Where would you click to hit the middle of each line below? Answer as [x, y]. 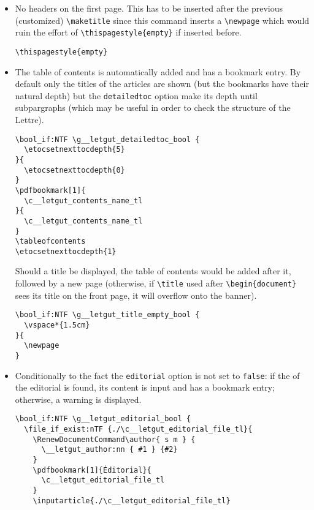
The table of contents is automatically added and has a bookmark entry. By [158, 71]
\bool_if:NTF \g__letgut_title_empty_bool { [107, 315]
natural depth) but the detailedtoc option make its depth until [136, 95]
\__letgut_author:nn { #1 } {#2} [109, 450]
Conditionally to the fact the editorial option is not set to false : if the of [157, 375]
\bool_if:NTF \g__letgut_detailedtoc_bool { [107, 139]
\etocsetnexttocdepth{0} [75, 170]
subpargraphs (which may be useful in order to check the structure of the [153, 107]
